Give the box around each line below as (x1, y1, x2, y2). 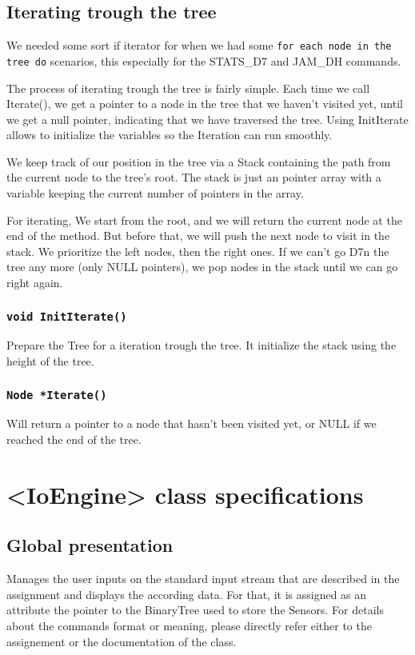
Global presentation (6, 533, 174, 557)
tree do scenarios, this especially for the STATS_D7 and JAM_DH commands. (6, 52, 401, 69)
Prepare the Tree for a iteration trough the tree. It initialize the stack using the (6, 337, 397, 353)
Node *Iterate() (6, 388, 107, 401)
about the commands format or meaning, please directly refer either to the (6, 617, 372, 633)
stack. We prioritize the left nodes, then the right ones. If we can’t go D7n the (6, 242, 389, 259)
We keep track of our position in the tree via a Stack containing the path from (6, 153, 391, 170)
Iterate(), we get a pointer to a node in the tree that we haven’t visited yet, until (6, 95, 403, 112)
